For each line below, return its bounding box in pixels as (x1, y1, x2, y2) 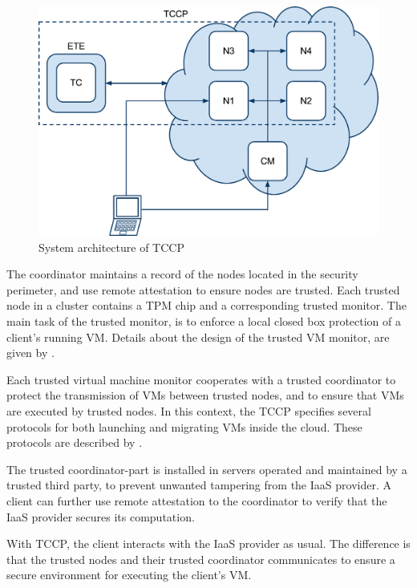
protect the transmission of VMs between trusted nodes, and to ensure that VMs (6, 387, 404, 403)
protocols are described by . (6, 434, 143, 451)
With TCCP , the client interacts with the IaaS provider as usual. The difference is (6, 535, 411, 552)
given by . (6, 344, 55, 361)
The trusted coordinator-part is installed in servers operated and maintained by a (6, 460, 407, 477)
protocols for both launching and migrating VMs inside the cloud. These (6, 418, 362, 435)
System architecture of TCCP (38, 238, 184, 255)
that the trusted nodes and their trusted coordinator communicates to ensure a (6, 550, 395, 567)
